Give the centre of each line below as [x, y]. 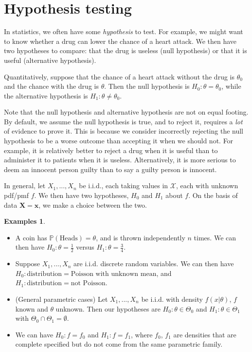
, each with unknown [207, 186]
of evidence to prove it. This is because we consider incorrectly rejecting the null [124, 131]
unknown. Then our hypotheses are [108, 308]
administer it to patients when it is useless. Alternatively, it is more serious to [120, 160]
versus [85, 247]
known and [32, 308]
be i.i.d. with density [172, 299]
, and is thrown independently [141, 237]
